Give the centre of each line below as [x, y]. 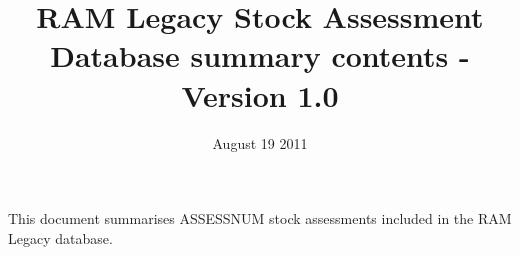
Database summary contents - [260, 55]
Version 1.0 [260, 94]
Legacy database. [60, 237]
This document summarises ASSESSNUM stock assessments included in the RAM [260, 218]
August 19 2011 [260, 142]
